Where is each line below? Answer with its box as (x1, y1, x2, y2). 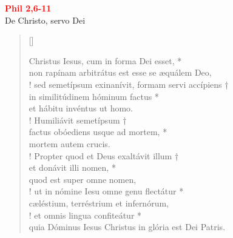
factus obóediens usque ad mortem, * (29, 125, 167, 138)
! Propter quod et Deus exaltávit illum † (29, 149, 179, 162)
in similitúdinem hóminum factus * (29, 90, 159, 102)
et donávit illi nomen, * (29, 161, 116, 174)
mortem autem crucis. (29, 137, 110, 150)
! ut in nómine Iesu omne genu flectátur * (29, 185, 184, 197)
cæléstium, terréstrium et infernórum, (29, 196, 169, 209)
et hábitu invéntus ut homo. (29, 102, 133, 114)
